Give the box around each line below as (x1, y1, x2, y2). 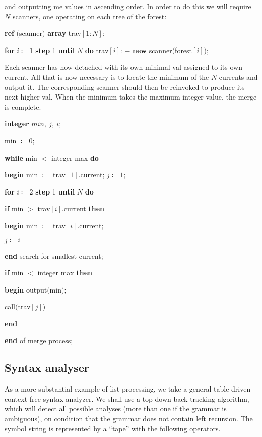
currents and (219, 71, 258, 82)
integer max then (37, 267, 92, 278)
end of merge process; (5, 335, 73, 346)
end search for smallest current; (5, 250, 103, 261)
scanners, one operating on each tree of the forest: (12, 11, 167, 21)
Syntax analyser (5, 360, 89, 375)
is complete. (5, 101, 41, 112)
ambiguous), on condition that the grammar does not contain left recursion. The (5, 413, 253, 424)
